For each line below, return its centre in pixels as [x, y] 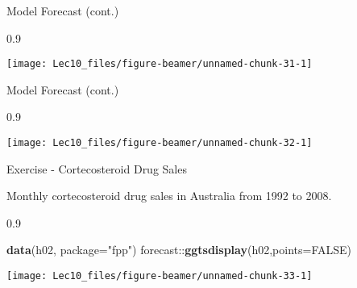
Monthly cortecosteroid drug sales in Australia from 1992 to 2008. [169, 196]
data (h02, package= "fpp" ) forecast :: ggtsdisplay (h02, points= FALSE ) [179, 250]
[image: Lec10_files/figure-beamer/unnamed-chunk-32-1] [160, 143]
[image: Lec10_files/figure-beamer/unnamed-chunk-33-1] [160, 276]
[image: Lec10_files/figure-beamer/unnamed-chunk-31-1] [160, 64]
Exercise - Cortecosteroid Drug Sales [97, 168]
